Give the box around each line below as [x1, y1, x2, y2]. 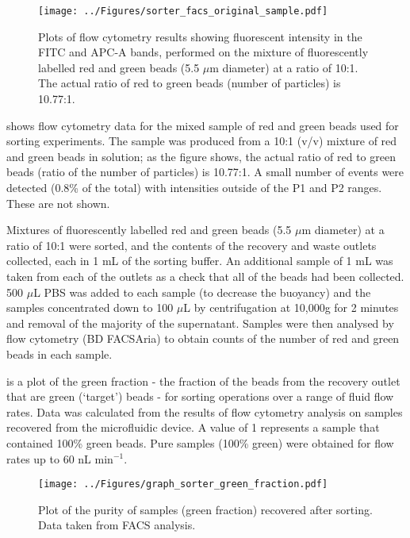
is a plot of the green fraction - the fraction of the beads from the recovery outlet [6, 372, 400, 389]
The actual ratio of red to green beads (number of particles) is [38, 75, 341, 91]
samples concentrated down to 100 [6, 299, 174, 316]
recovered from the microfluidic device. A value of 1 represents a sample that [6, 419, 380, 436]
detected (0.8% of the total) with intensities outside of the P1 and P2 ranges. [6, 179, 382, 195]
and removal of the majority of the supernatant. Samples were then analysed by [6, 314, 394, 331]
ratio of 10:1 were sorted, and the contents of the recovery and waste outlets [6, 236, 377, 253]
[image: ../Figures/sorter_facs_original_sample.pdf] [38, 6, 328, 17]
